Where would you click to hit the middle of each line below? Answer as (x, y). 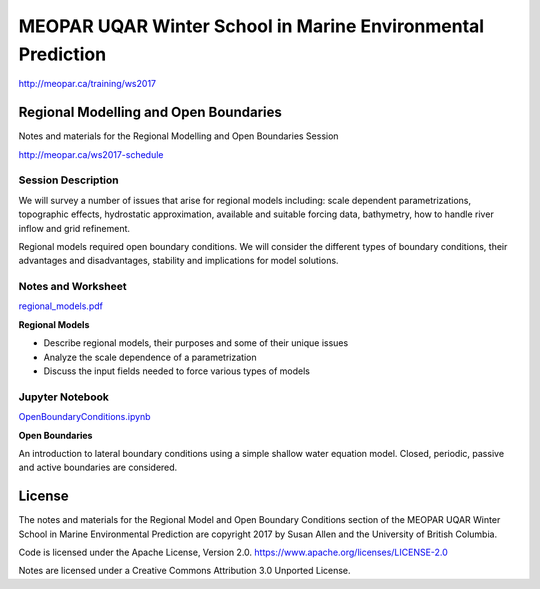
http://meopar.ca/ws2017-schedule (91, 154)
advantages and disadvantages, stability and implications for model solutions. (178, 261)
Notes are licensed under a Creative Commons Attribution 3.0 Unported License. (184, 571)
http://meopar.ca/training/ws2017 (87, 84)
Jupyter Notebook (63, 397)
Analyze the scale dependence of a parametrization (150, 357)
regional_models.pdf (61, 306)
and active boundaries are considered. (98, 467)
